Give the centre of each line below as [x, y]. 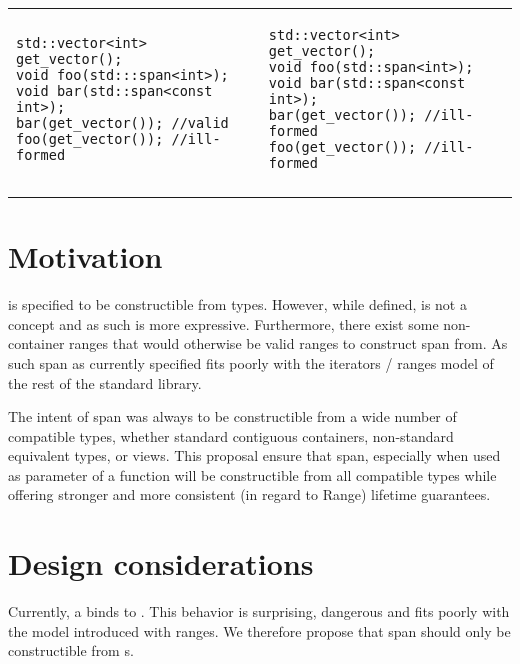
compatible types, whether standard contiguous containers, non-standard [231, 435]
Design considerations [161, 563]
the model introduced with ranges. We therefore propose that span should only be [259, 630]
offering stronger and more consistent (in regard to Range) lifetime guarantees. [249, 494]
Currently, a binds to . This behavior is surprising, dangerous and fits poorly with [259, 611]
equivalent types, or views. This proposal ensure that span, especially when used [254, 455]
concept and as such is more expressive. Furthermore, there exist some [223, 323]
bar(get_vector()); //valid [122, 123]
